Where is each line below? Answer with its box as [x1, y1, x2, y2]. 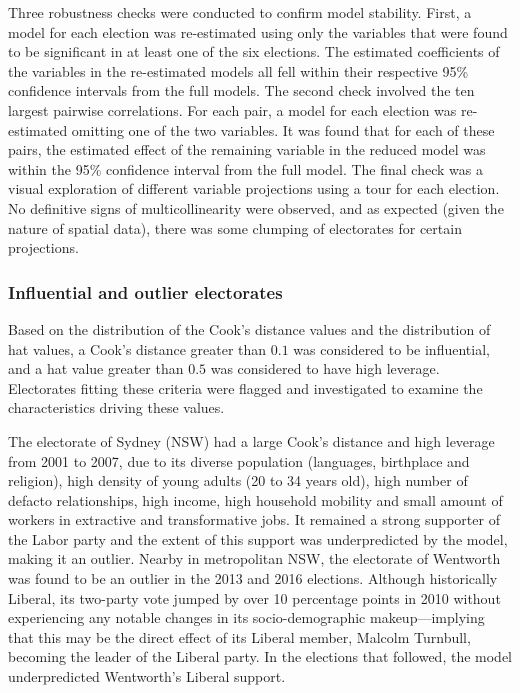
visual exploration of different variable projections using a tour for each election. [8, 178, 500, 199]
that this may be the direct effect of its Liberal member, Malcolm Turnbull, [8, 626, 471, 647]
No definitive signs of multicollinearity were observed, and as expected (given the [8, 197, 504, 218]
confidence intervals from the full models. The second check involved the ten [8, 80, 475, 101]
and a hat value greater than [8, 358, 184, 379]
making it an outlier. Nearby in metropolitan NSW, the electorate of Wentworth [8, 548, 501, 569]
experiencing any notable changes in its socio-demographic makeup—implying [8, 607, 485, 628]
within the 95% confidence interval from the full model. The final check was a [8, 158, 483, 179]
